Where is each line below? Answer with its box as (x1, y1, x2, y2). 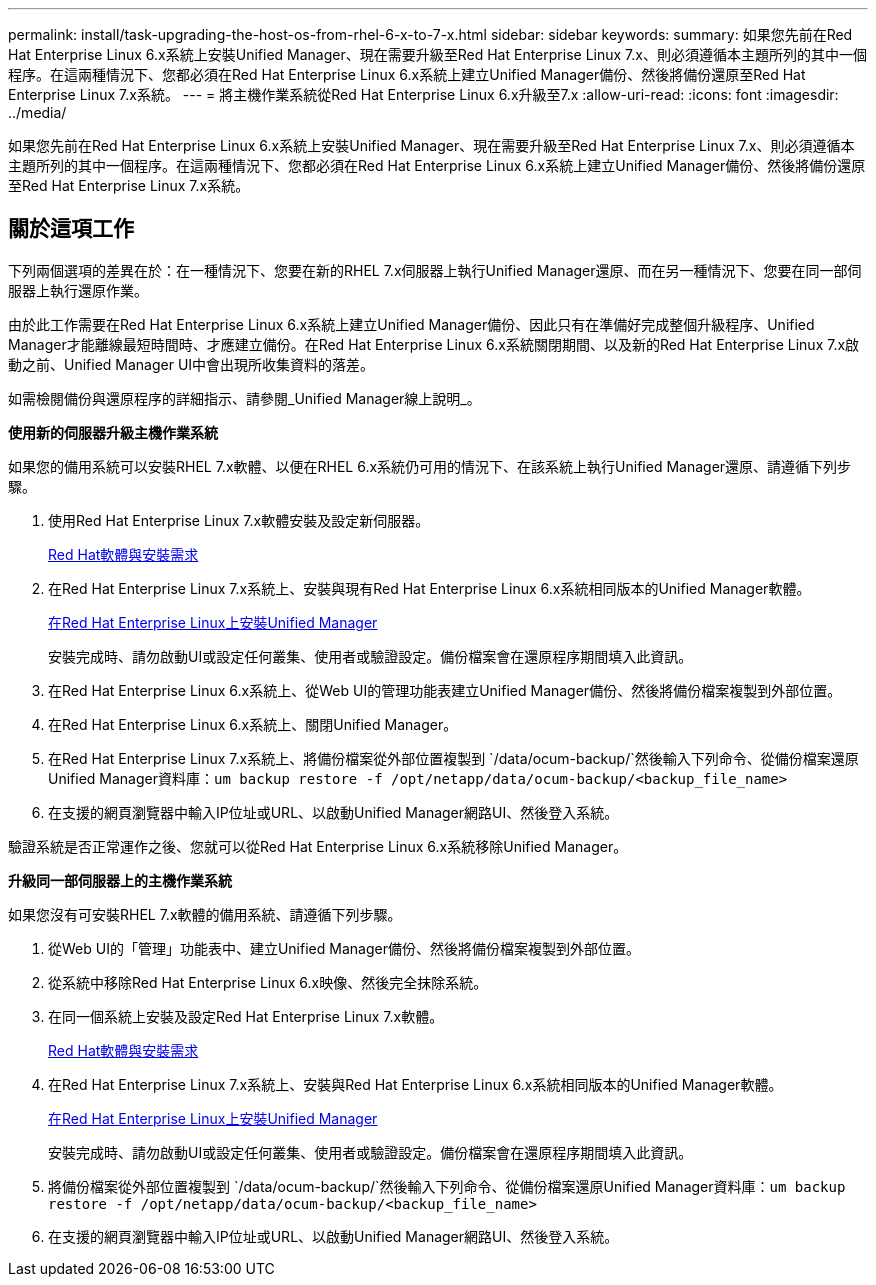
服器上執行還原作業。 (8, 281, 148, 299)
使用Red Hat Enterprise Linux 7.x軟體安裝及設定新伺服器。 (48, 511, 430, 529)
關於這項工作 (8, 216, 134, 242)
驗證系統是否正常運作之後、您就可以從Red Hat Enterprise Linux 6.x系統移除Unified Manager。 (8, 837, 628, 855)
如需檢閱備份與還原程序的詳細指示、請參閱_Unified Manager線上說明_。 (8, 389, 481, 407)
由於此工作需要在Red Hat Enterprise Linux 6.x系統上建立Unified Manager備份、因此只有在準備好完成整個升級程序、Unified (8, 315, 815, 333)
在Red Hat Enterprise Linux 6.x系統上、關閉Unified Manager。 (48, 715, 458, 733)
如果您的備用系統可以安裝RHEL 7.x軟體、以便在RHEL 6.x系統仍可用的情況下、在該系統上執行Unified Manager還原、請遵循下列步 (8, 457, 852, 475)
